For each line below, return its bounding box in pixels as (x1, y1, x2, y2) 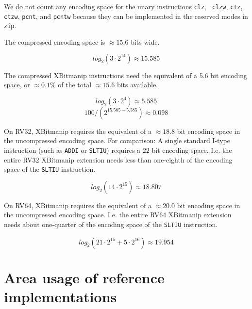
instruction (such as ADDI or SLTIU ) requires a (4, 145, 141, 155)
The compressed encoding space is (4, 36, 105, 47)
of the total (58, 80, 92, 90)
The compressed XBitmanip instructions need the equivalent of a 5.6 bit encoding (4, 70, 248, 80)
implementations (4, 287, 117, 307)
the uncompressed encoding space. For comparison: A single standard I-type (4, 135, 230, 146)
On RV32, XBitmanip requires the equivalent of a (4, 126, 151, 136)
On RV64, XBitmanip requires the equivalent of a (4, 200, 151, 210)
